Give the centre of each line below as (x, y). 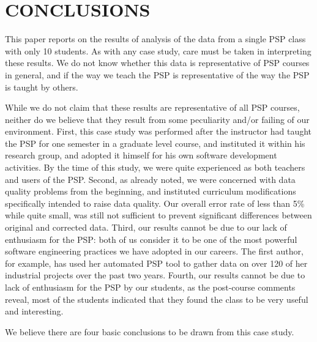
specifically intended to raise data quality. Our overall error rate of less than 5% (155, 203)
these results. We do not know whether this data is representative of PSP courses (157, 63)
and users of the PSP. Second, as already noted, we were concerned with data (150, 179)
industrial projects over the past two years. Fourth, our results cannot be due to (155, 275)
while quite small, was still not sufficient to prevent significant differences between (158, 215)
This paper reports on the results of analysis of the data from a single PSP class (155, 39)
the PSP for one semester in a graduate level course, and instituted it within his (155, 143)
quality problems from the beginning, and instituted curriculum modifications (151, 191)
